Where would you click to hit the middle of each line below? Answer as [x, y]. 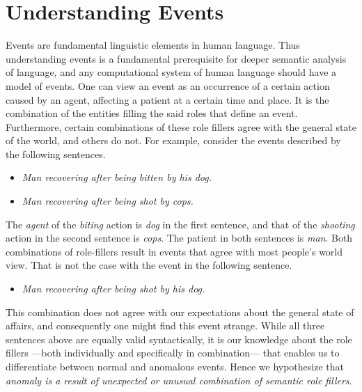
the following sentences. [56, 154]
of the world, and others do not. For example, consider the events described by [173, 140]
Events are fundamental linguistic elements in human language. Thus [153, 45]
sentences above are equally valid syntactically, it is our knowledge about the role [179, 339]
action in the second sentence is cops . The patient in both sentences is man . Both [179, 238]
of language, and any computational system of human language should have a [171, 72]
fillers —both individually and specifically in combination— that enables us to [173, 353]
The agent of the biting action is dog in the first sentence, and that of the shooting [180, 224]
